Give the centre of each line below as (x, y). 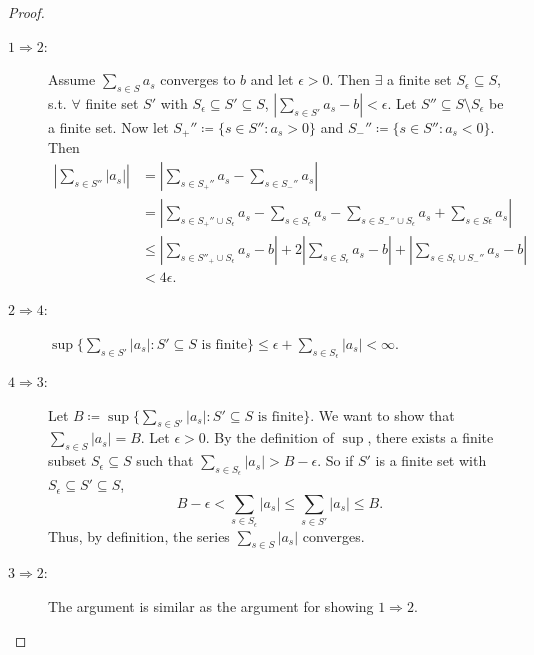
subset (67, 460)
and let (272, 79)
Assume (72, 79)
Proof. (26, 12)
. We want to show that (382, 414)
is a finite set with (431, 460)
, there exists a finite (430, 437)
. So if (335, 460)
